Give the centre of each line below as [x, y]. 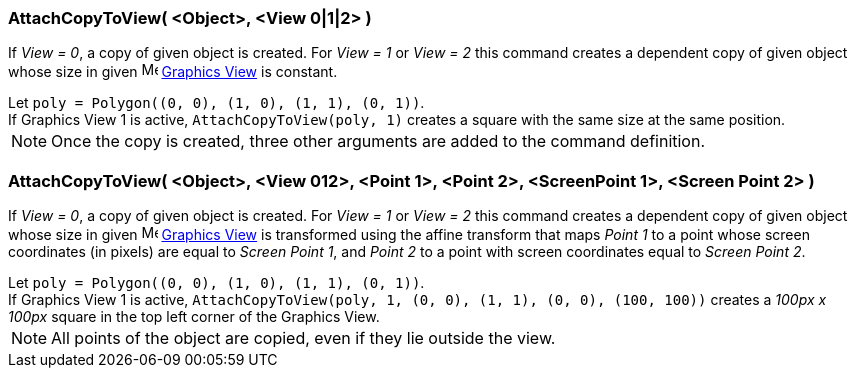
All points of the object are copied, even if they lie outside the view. [303, 338]
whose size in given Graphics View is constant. [173, 72]
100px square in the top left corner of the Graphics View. [194, 317]
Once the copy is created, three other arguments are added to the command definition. [378, 141]
